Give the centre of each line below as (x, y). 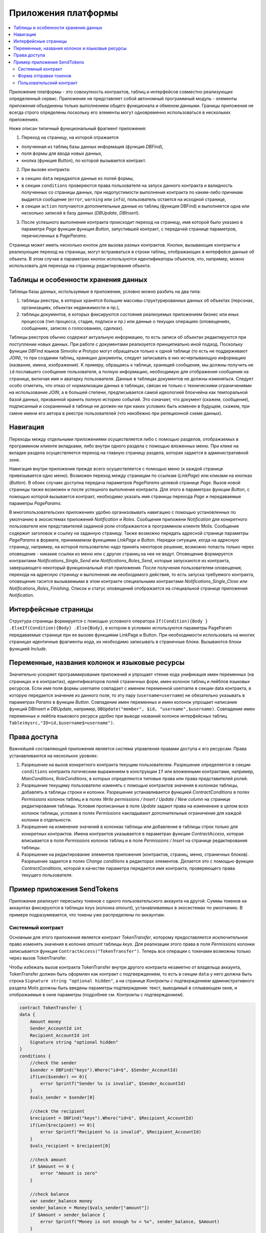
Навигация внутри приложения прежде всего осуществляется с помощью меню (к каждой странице (116, 469)
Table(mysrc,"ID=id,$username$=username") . (62, 723)
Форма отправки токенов (45, 76)
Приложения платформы (64, 13)
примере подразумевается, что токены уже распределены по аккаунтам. (87, 914)
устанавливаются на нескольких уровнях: (53, 756)
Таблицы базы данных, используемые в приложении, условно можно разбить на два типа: (105, 291)
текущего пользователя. (47, 875)
